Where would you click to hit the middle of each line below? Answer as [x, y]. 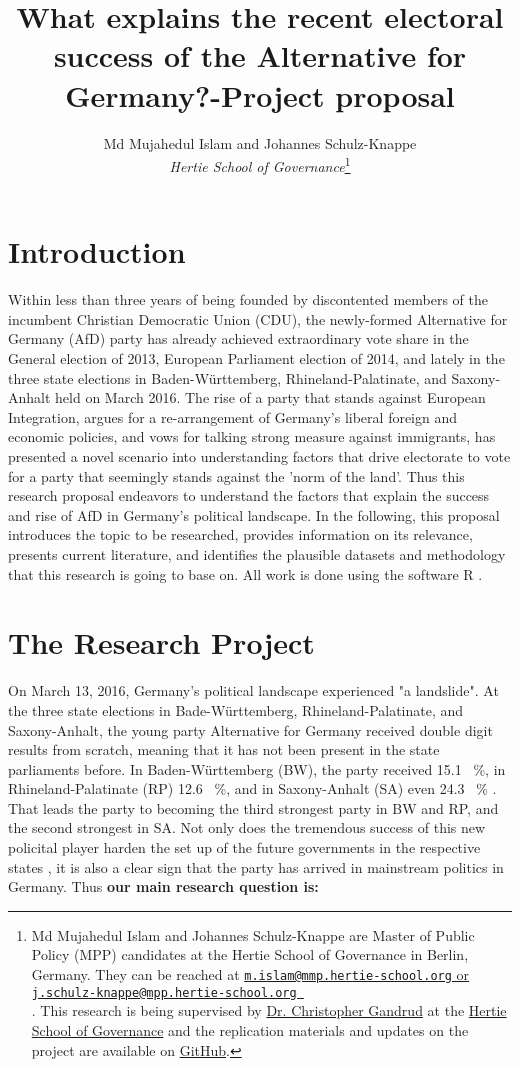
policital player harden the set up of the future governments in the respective [244, 847]
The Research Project [161, 642]
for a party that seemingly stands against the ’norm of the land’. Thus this [236, 475]
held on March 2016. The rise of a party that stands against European [270, 397]
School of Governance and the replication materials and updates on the [250, 1029]
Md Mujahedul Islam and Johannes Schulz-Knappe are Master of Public [253, 934]
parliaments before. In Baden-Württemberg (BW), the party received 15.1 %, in [257, 768]
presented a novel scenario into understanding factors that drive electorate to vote [259, 456]
